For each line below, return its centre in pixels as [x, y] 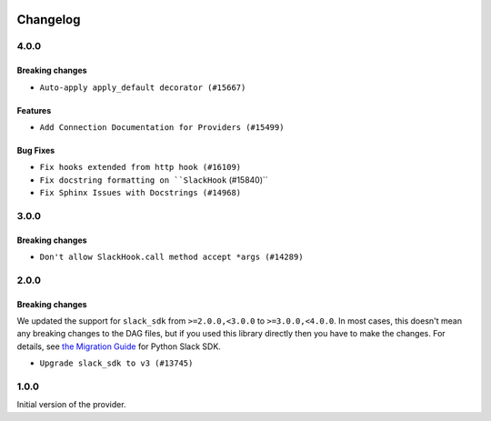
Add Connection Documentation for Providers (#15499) [162, 127]
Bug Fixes [36, 150]
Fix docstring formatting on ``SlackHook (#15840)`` [154, 180]
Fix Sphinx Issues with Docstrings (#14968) [140, 193]
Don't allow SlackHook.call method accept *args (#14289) [171, 257]
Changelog [49, 20]
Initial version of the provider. [71, 405]
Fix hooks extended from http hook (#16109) [140, 167]
